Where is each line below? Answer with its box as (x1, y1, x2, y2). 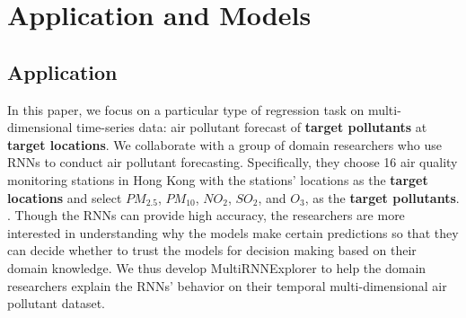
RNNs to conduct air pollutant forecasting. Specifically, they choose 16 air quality (7, 153, 458, 172)
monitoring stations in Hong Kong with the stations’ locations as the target (7, 170, 428, 189)
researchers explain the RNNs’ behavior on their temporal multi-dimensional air (7, 276, 447, 295)
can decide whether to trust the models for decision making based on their (7, 241, 417, 260)
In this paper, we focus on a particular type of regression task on (7, 100, 365, 119)
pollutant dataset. (7, 294, 105, 313)
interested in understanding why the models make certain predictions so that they (7, 223, 459, 242)
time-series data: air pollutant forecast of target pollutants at (76, 118, 427, 137)
